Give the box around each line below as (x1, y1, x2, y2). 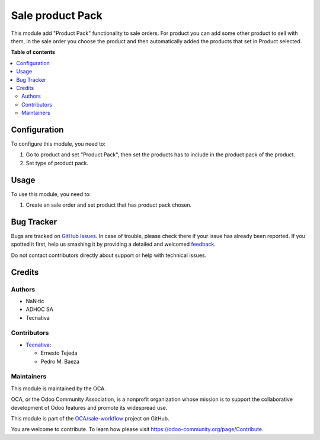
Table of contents (11, 49, 56, 56)
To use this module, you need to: (11, 190, 91, 198)
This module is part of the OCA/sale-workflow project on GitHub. (11, 415, 169, 422)
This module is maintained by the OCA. (11, 385, 106, 392)
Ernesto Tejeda (40, 349, 78, 357)
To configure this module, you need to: (11, 140, 106, 147)
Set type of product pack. (25, 159, 89, 166)
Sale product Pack (11, 9, 103, 22)
